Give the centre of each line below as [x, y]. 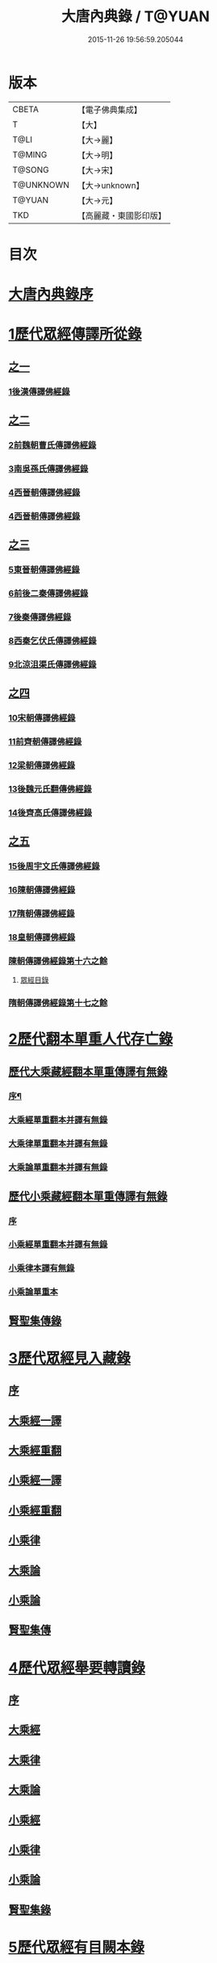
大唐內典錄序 [51, 294]
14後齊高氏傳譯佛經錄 [50, 812]
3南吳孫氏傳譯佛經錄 [48, 469]
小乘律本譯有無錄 [42, 1268]
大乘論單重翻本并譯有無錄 [58, 1167]
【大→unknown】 [111, 185]
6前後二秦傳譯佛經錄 [48, 593]
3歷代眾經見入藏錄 [70, 1358]
